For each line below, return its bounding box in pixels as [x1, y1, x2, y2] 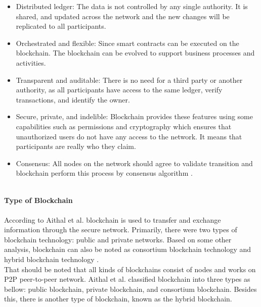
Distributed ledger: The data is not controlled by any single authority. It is [16, 1, 248, 11]
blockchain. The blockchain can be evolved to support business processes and [16, 47, 255, 58]
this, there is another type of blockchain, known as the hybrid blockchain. [4, 293, 232, 304]
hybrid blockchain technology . [4, 254, 99, 265]
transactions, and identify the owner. [16, 94, 130, 105]
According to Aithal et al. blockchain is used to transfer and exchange [4, 214, 221, 225]
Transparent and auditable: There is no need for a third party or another [16, 74, 243, 85]
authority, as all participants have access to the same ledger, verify [16, 84, 223, 95]
